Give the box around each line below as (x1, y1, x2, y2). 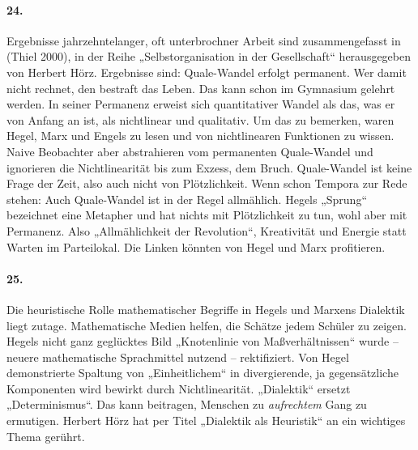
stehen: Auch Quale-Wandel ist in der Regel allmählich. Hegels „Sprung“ (6, 190, 368, 207)
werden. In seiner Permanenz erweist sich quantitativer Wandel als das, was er (6, 96, 395, 112)
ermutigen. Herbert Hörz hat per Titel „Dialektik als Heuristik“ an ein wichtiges (6, 412, 406, 429)
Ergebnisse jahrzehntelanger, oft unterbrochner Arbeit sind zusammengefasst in (6, 32, 401, 49)
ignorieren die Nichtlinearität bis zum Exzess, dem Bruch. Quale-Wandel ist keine (6, 159, 412, 176)
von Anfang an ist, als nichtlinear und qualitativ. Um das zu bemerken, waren (6, 111, 395, 128)
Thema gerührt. (6, 427, 85, 444)
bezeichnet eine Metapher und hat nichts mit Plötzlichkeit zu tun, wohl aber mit (6, 206, 407, 223)
